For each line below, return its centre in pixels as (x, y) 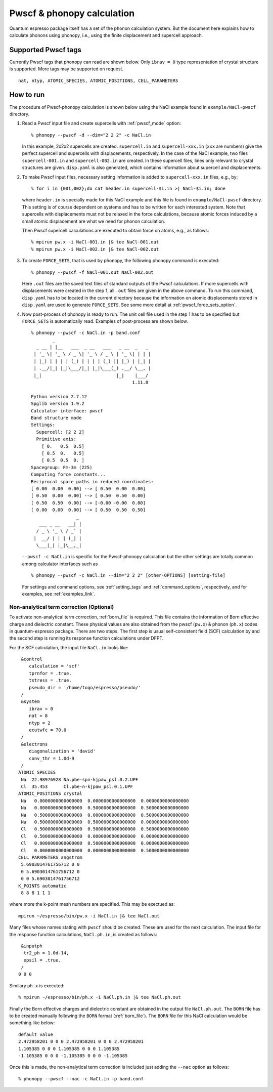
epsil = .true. (42, 960)
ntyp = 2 (39, 723)
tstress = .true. (50, 680)
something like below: (32, 1023)
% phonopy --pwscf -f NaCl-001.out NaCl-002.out (92, 272)
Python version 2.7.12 (59, 396)
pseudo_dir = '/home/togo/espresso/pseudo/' (85, 687)
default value (36, 1034)
